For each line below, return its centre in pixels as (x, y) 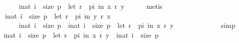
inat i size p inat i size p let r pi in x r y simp (127, 25)
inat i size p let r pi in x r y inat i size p (81, 34)
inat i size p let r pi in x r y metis (91, 6)
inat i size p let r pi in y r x (58, 15)
